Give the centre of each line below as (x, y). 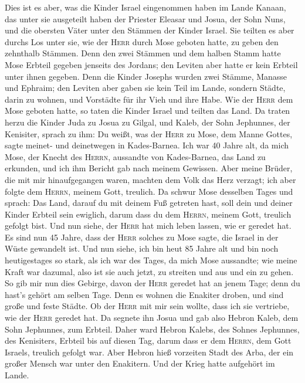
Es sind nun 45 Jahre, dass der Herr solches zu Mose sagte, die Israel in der (142, 237)
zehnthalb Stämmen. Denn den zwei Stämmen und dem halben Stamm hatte (143, 53)
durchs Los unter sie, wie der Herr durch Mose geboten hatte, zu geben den (142, 41)
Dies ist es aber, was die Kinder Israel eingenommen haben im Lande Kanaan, (145, 7)
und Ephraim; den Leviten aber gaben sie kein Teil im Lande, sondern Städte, (145, 88)
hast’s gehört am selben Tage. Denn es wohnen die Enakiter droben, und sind (144, 294)
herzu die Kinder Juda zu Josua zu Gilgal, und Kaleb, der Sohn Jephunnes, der (148, 122)
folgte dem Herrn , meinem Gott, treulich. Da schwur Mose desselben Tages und (149, 191)
